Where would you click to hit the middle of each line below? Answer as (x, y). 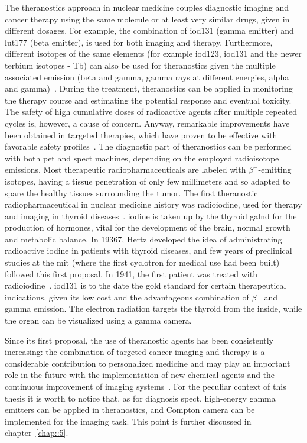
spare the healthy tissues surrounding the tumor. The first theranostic (131, 193)
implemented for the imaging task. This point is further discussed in (128, 421)
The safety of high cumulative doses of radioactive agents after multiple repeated (151, 111)
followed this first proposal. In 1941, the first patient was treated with (131, 274)
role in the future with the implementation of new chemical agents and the (140, 375)
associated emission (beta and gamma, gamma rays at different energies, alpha (147, 77)
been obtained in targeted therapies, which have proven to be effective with (141, 135)
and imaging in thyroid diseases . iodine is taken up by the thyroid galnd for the (151, 216)
